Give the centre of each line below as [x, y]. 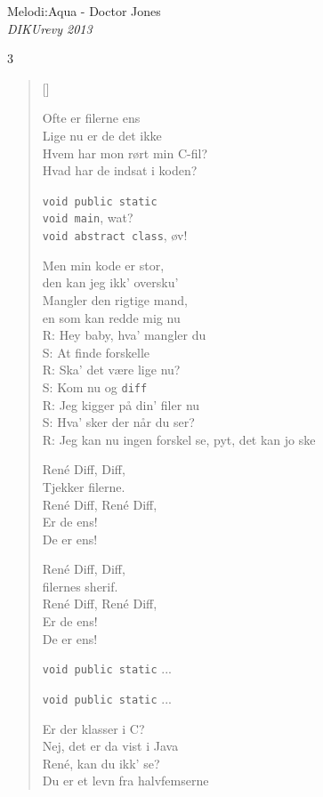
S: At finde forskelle [96, 352]
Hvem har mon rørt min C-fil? [125, 153]
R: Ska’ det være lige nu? [111, 370]
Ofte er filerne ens [91, 118]
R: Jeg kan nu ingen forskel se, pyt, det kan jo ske [179, 439]
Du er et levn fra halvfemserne [125, 781]
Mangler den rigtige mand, [115, 299]
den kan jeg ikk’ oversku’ [110, 282]
